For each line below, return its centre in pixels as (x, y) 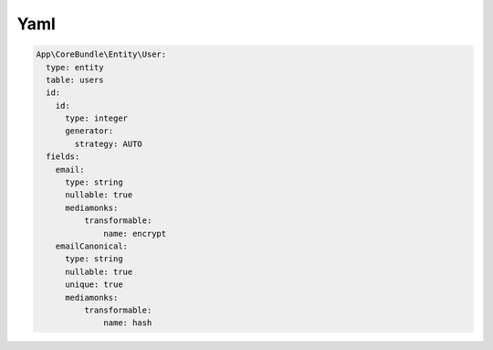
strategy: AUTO (109, 143)
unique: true (94, 285)
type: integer (96, 118)
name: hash (128, 323)
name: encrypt (135, 233)
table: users (75, 80)
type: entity (75, 67)
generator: (89, 131)
